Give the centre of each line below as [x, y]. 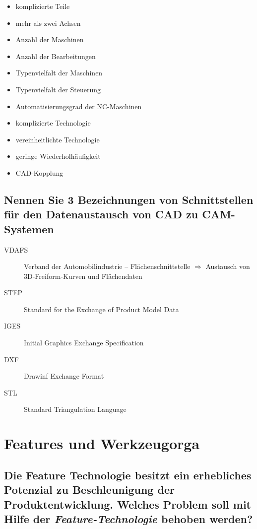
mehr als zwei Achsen [48, 23]
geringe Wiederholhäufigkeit [58, 156]
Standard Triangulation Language [75, 409]
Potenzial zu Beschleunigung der [89, 490]
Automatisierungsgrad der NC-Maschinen [79, 106]
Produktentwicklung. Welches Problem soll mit [128, 504]
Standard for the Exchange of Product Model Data [101, 309]
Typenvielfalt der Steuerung [58, 89]
